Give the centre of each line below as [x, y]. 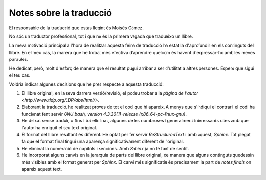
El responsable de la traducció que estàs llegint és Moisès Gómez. [76, 28]
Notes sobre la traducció [60, 13]
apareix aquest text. [42, 169]
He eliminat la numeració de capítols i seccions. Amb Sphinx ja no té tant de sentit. [105, 148]
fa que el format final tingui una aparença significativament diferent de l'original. [103, 141]
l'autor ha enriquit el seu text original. [59, 127]
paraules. [18, 60]
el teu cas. [20, 75]
